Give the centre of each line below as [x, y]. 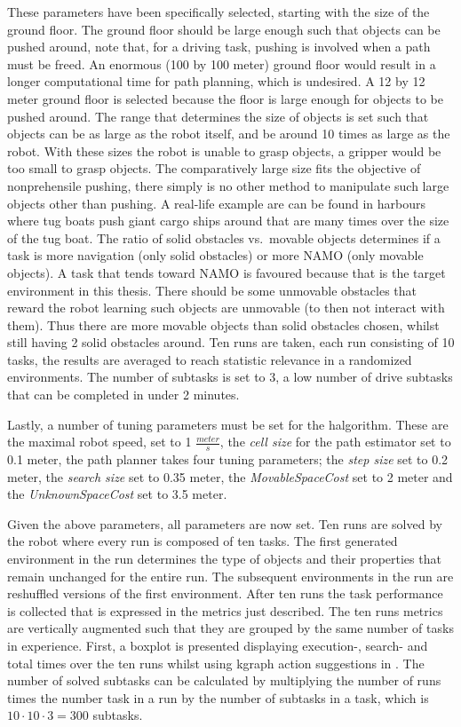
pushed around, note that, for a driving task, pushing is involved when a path [219, 47]
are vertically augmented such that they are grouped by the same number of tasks [230, 628]
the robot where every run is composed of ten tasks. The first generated [203, 541]
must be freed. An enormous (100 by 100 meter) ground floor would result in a [222, 63]
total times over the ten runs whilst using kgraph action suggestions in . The [216, 663]
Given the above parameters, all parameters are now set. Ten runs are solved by [225, 523]
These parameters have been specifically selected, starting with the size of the [219, 12]
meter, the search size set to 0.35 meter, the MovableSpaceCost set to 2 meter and [230, 476]
